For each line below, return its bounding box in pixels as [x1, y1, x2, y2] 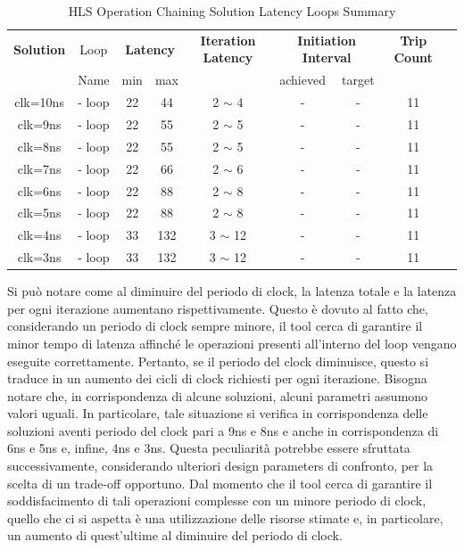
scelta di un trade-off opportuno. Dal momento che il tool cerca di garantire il [7, 473, 433, 492]
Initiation [297, 30, 357, 49]
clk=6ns [17, 181, 62, 200]
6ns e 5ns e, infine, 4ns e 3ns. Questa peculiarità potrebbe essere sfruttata [7, 439, 410, 457]
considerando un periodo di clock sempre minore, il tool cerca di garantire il [7, 316, 423, 335]
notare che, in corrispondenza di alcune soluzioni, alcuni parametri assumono [7, 386, 428, 405]
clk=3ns [17, 248, 62, 267]
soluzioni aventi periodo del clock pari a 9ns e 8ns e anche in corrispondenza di [7, 421, 439, 439]
